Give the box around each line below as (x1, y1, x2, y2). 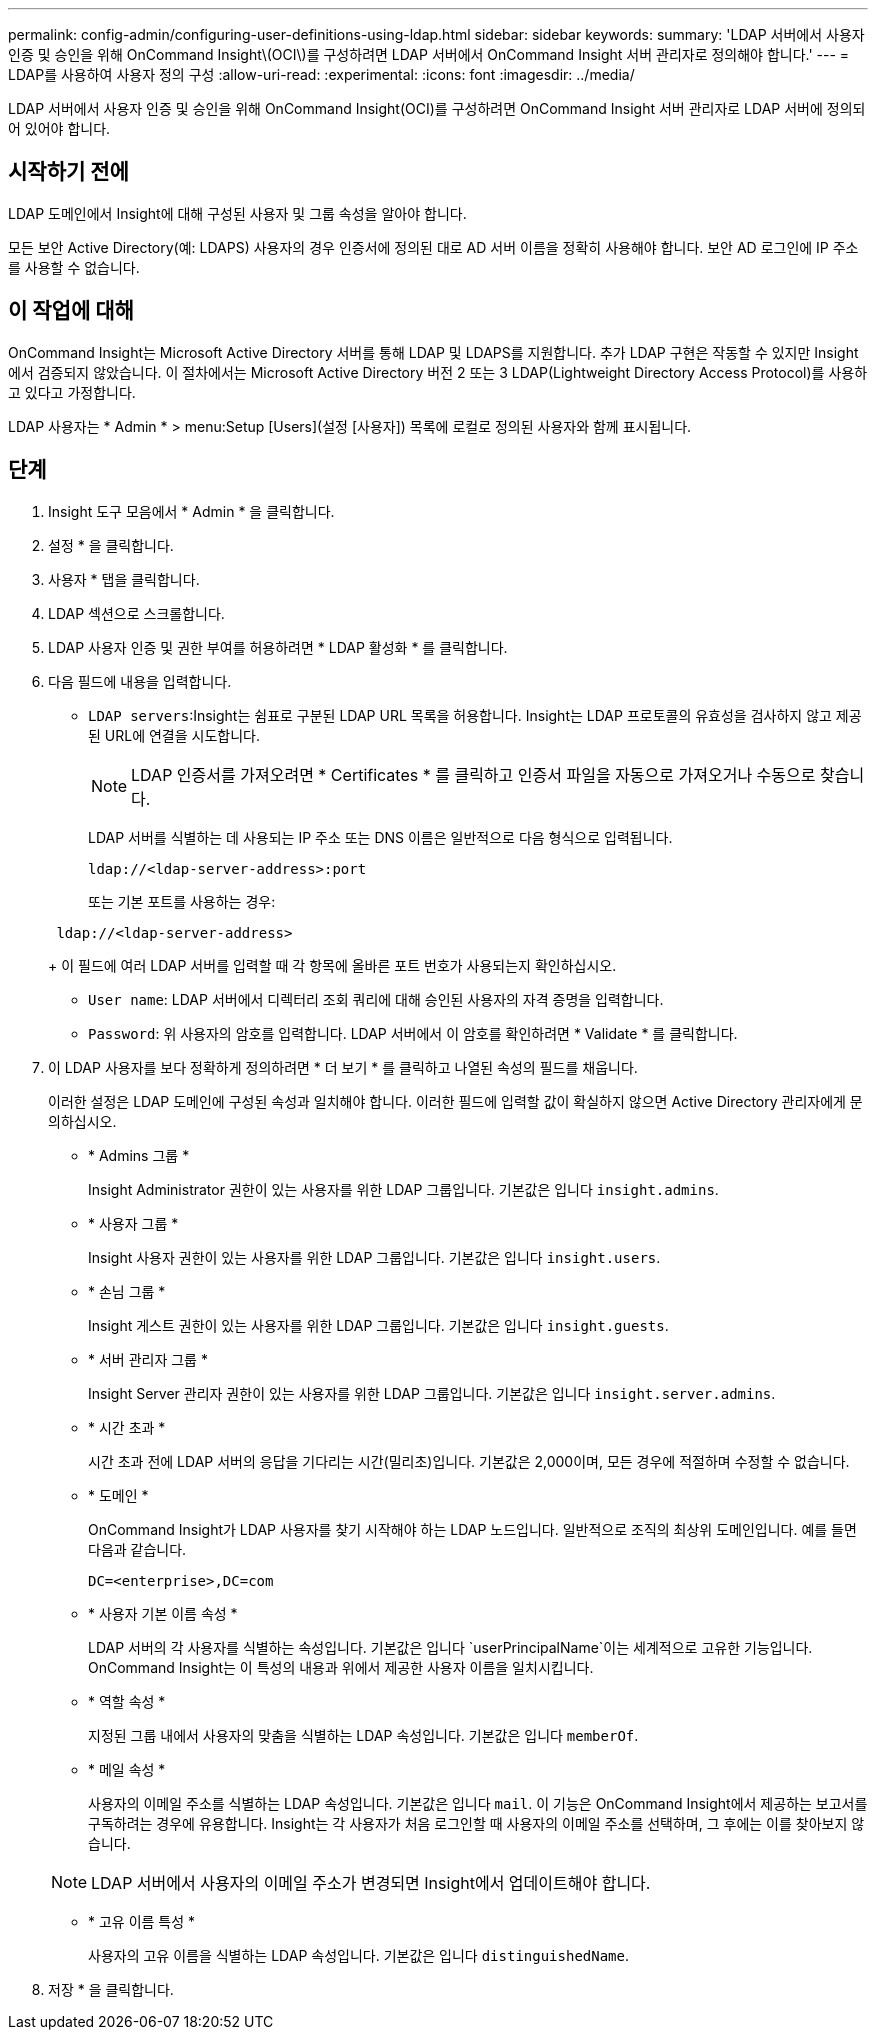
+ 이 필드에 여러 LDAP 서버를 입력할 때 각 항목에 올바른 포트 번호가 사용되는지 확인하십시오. (48, 956, 617, 974)
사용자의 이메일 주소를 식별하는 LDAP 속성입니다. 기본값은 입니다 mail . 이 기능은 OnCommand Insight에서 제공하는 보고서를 (88, 1794, 868, 1812)
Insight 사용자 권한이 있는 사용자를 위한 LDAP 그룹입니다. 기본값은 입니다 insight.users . (88, 1248, 661, 1266)
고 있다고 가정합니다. (8, 383, 136, 401)
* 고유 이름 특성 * (88, 1912, 196, 1930)
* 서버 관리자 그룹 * (88, 1350, 208, 1368)
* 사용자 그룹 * (88, 1214, 179, 1232)
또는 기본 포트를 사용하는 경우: (88, 892, 276, 910)
